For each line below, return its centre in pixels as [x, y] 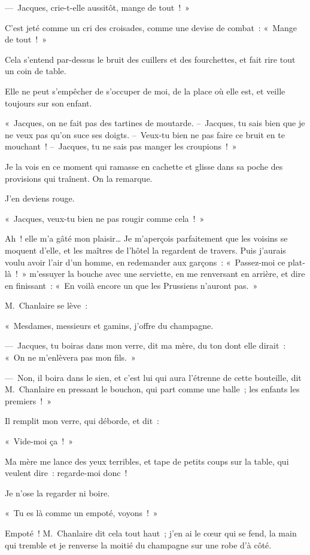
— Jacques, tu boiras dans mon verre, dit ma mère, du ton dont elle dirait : [145, 345]
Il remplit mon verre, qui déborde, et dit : [82, 421]
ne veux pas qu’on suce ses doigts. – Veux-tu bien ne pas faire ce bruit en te [145, 134]
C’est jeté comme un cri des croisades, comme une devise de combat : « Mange [151, 27]
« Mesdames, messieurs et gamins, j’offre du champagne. [109, 325]
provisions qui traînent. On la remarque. [79, 178]
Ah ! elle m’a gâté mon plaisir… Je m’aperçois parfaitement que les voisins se [146, 238]
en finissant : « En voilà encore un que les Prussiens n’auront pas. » [131, 285]
